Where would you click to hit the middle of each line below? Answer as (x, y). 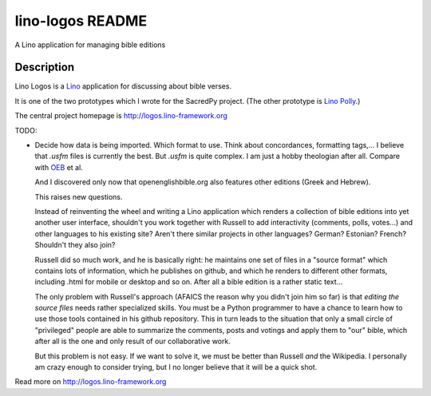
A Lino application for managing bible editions (90, 45)
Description (45, 67)
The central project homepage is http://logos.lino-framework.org (121, 116)
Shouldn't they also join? (75, 245)
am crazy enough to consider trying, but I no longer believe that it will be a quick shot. (176, 367)
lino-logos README (81, 21)
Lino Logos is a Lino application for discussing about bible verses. (123, 86)
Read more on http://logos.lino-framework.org (91, 382)
